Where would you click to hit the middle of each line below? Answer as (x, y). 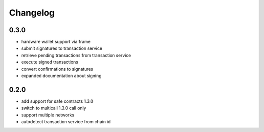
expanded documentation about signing (62, 76)
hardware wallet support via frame (56, 42)
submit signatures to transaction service (62, 48)
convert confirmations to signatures (57, 69)
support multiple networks (48, 115)
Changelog (32, 13)
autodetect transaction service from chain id (66, 122)
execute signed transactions (50, 62)
